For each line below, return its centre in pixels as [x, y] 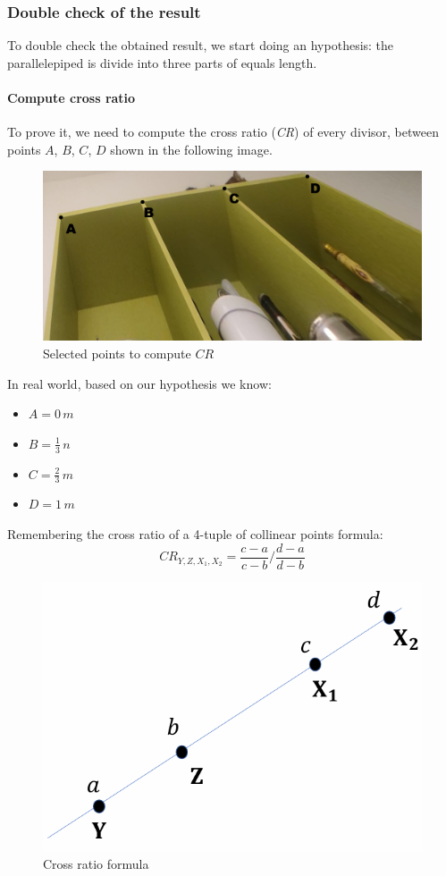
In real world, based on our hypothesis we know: [139, 383]
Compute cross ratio [72, 97]
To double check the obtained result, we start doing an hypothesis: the [201, 45]
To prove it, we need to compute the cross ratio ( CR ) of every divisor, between [223, 132]
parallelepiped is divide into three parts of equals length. [162, 62]
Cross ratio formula [96, 864]
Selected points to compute [117, 354]
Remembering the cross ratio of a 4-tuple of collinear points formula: [195, 534]
